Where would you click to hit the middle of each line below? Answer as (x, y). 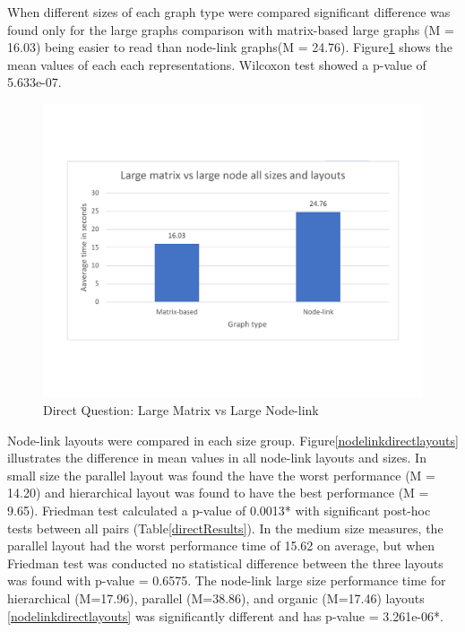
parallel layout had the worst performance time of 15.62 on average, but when (221, 545)
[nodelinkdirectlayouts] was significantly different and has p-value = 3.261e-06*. (225, 615)
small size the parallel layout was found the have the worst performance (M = (221, 475)
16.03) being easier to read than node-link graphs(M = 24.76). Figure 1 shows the (230, 47)
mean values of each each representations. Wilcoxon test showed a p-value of (217, 64)
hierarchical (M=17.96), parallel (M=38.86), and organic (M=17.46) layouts (216, 598)
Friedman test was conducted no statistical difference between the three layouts (225, 563)
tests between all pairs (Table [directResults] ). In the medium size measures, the (225, 528)
